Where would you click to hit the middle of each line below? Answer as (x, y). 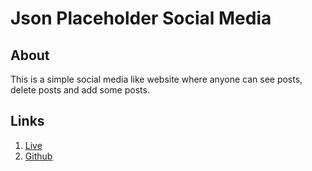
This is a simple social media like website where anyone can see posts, (156, 79)
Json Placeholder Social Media (141, 18)
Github (38, 156)
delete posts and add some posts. (80, 90)
